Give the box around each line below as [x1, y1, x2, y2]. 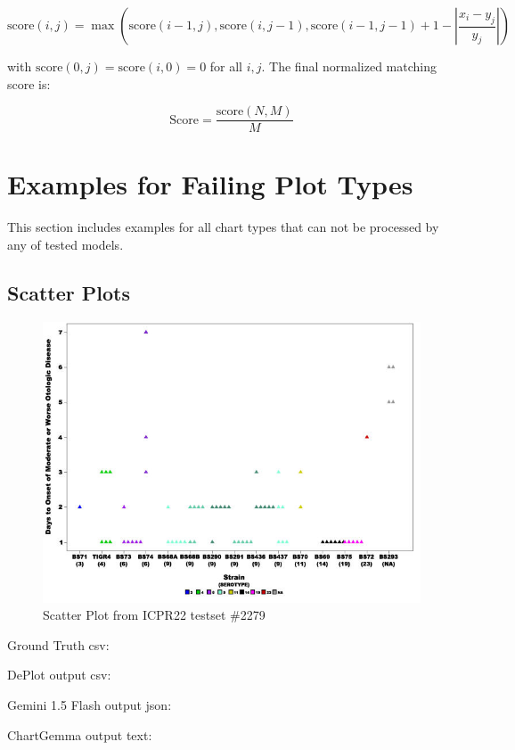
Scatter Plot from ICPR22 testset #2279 [43, 606, 266, 624]
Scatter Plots [7, 278, 130, 306]
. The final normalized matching [261, 57, 437, 75]
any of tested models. [7, 235, 124, 253]
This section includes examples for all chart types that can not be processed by [7, 218, 439, 236]
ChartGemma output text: [7, 725, 152, 744]
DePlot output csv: [7, 665, 111, 684]
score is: [7, 74, 51, 93]
